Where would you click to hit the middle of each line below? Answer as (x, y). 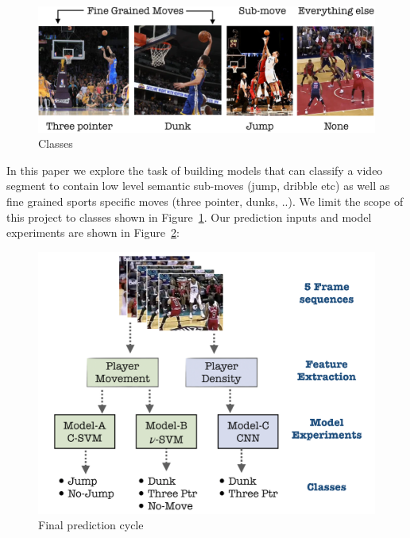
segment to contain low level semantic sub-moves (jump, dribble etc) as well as (198, 186)
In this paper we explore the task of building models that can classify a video (195, 170)
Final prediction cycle (91, 525)
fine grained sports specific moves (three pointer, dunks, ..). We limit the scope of (205, 201)
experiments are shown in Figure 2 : (93, 232)
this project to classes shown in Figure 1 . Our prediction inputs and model (189, 217)
